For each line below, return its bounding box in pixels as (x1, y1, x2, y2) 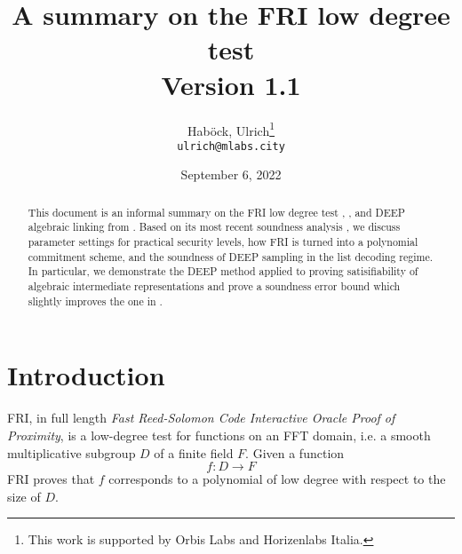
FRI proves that (7, 470, 95, 488)
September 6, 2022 (180, 165, 282, 184)
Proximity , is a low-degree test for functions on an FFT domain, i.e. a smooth (7, 425, 431, 444)
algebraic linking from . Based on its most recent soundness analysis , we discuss (28, 219, 401, 234)
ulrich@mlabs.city (177, 139, 285, 153)
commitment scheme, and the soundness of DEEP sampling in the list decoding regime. (28, 249, 434, 264)
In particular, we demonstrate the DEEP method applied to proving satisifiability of (28, 264, 418, 279)
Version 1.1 (161, 66, 301, 102)
